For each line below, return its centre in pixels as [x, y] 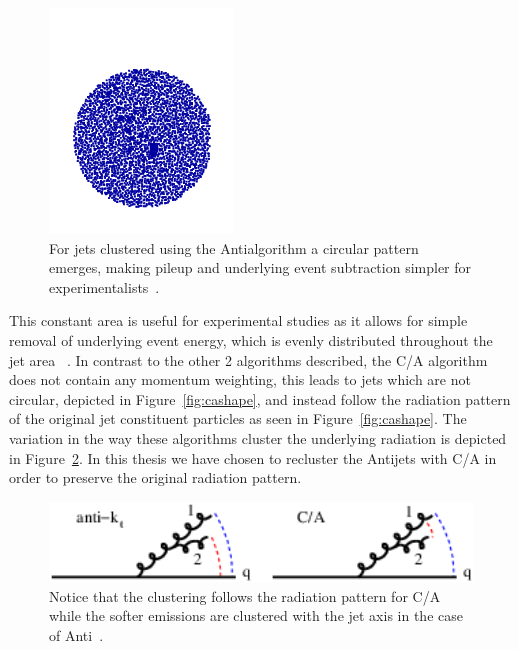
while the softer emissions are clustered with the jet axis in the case [256, 615]
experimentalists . [104, 286]
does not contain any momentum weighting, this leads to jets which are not [240, 379]
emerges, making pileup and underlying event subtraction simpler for [260, 267]
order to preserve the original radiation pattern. [155, 477]
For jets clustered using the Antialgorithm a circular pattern [234, 247]
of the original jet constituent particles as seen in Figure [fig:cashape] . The [238, 418]
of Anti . [76, 634]
